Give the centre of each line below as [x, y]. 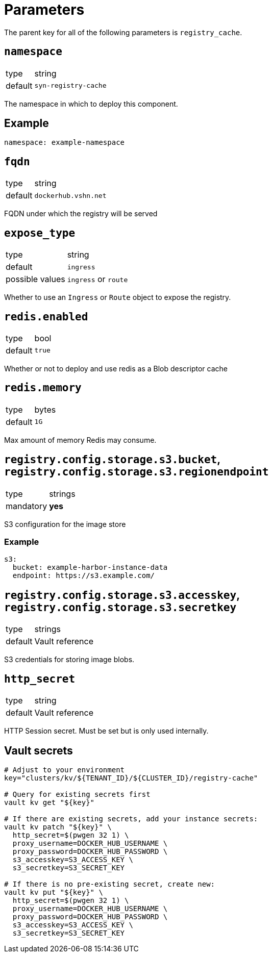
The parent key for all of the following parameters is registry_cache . [123, 32]
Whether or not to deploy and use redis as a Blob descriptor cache [116, 368]
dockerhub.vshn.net [70, 195]
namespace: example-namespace [65, 143]
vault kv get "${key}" [50, 802]
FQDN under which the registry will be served [81, 214]
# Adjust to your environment [65, 770]
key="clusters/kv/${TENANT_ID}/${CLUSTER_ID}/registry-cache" [131, 778]
